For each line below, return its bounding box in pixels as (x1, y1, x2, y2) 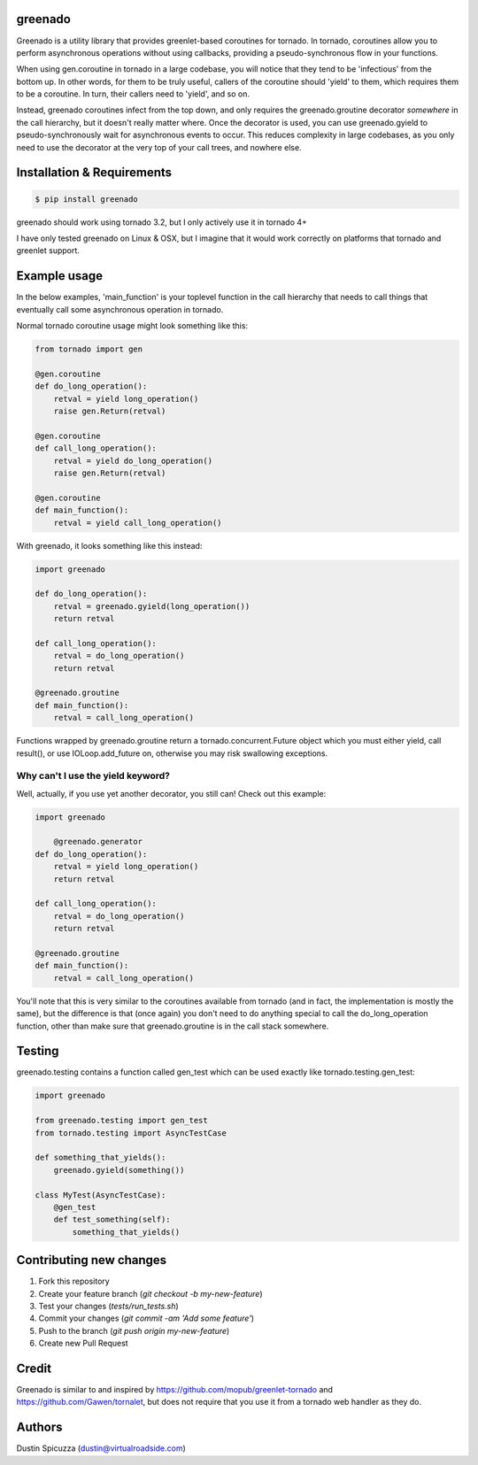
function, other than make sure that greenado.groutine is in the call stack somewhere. (16, 1021, 329, 1031)
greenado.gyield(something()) (53, 1165, 185, 1175)
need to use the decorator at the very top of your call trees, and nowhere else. (16, 142, 302, 152)
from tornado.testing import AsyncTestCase (35, 1128, 227, 1137)
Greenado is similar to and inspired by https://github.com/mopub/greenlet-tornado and (16, 1384, 334, 1395)
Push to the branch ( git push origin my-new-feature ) (38, 1325, 230, 1336)
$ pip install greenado (35, 194, 139, 204)
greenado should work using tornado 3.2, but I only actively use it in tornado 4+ (16, 217, 307, 227)
